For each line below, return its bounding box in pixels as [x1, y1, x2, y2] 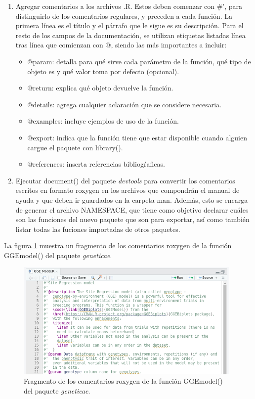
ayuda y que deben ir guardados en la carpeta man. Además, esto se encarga [15, 194, 248, 205]
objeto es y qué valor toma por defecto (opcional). [27, 66, 179, 76]
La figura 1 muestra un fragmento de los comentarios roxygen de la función [4, 240, 232, 251]
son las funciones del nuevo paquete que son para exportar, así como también [15, 214, 250, 224]
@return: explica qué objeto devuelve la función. [27, 83, 173, 93]
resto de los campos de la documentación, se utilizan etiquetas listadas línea [15, 30, 246, 40]
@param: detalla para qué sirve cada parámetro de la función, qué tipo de [27, 56, 251, 66]
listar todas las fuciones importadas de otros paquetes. [15, 223, 180, 234]
